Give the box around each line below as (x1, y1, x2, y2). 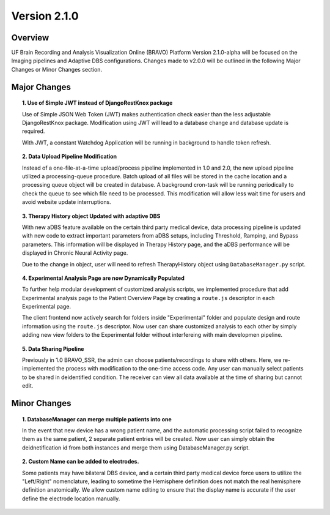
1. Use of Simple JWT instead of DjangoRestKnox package (22, 99, 173, 107)
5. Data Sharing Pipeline (22, 345, 84, 352)
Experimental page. (22, 303, 71, 310)
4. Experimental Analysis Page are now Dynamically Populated (22, 274, 185, 282)
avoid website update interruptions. (22, 198, 111, 206)
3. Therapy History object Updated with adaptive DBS (22, 212, 161, 220)
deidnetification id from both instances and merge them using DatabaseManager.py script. (22, 444, 250, 451)
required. (22, 127, 45, 135)
